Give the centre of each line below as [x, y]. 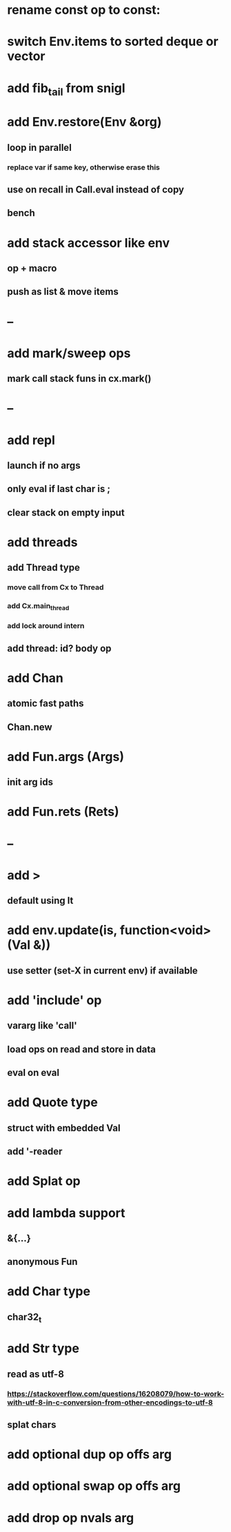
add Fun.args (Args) [66, 757]
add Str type [43, 1349]
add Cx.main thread [38, 607]
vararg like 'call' [42, 1026]
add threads [42, 542]
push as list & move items [63, 292]
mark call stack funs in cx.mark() [79, 379]
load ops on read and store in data [82, 1049]
